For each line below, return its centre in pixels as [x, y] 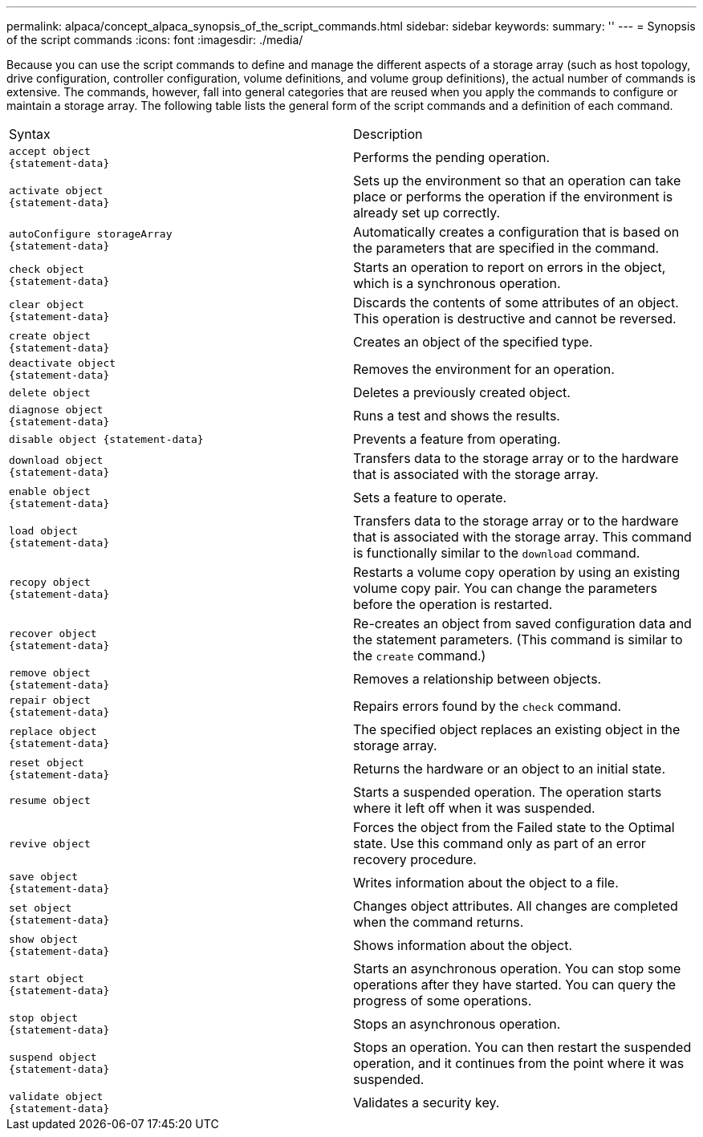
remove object [50, 673]
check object [47, 269]
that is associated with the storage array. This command [522, 537]
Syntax [30, 134]
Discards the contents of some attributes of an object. [516, 303]
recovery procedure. [415, 859]
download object [56, 460]
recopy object [50, 582]
